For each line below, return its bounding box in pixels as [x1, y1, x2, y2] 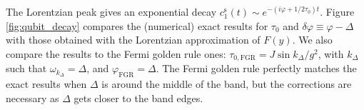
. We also [292, 32, 333, 47]
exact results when [6, 76, 87, 91]
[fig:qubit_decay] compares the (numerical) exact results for [6, 18, 268, 33]
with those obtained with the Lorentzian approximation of [6, 32, 261, 47]
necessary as [6, 90, 59, 105]
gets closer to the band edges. [74, 90, 203, 105]
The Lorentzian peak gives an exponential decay [6, 4, 217, 19]
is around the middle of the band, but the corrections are [101, 76, 352, 91]
